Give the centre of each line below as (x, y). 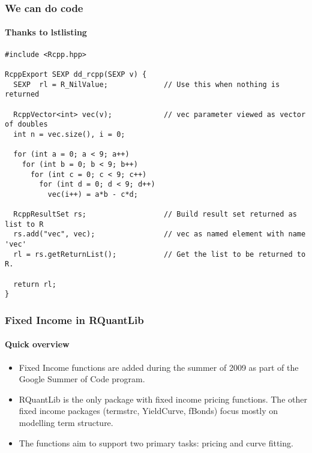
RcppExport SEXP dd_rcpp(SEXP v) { (76, 74)
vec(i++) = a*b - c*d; (93, 194)
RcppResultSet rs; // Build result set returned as (155, 214)
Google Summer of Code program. (82, 379)
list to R (24, 224)
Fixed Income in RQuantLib (74, 319)
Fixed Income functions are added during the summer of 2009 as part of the (159, 367)
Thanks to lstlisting (46, 32)
